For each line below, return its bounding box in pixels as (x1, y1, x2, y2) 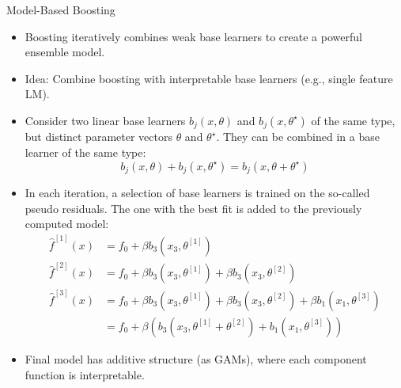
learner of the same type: (25, 144, 146, 161)
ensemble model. (25, 44, 105, 60)
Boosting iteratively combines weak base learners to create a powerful (25, 28, 362, 44)
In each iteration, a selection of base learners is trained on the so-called (25, 184, 370, 201)
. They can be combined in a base (216, 128, 380, 145)
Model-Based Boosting (6, 2, 115, 17)
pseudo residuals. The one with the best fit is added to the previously (25, 200, 362, 216)
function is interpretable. (25, 366, 145, 382)
